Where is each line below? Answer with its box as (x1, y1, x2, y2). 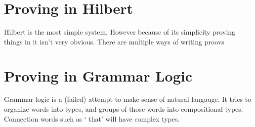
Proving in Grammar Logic (4, 65, 193, 85)
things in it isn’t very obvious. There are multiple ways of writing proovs (4, 36, 224, 46)
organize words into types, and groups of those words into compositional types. (4, 104, 243, 114)
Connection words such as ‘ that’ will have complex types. (4, 113, 180, 124)
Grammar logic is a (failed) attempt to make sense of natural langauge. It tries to (4, 94, 252, 104)
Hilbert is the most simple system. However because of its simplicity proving (4, 27, 236, 37)
